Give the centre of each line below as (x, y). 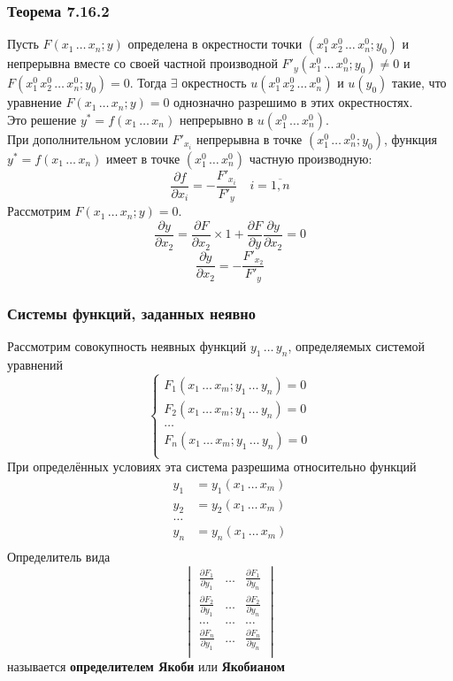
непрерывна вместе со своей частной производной (142, 63)
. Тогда (148, 83)
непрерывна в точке (249, 138)
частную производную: (311, 158)
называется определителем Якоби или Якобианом (146, 666)
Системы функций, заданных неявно (131, 313)
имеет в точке (143, 158)
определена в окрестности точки (215, 44)
